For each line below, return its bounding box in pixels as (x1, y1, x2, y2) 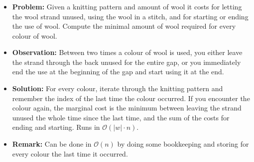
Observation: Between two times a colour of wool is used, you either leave (12, 47, 243, 57)
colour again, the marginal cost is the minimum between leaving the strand (12, 103, 242, 113)
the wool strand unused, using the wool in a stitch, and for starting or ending (12, 11, 249, 21)
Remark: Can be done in (12, 139, 92, 149)
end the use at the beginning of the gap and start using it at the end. (12, 66, 224, 77)
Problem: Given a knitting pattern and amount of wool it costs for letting (12, 1, 242, 11)
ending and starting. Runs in (12, 122, 100, 132)
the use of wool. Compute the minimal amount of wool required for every (12, 21, 236, 31)
